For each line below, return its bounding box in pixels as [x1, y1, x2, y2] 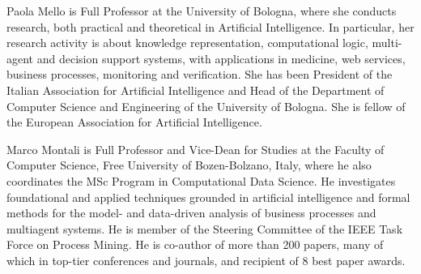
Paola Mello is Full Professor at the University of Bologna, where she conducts [6, 2, 397, 19]
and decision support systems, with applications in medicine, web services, [36, 49, 406, 66]
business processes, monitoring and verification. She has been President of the [6, 66, 393, 83]
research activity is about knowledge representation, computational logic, [6, 34, 368, 51]
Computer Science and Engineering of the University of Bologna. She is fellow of [6, 97, 406, 114]
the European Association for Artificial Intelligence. [6, 113, 262, 131]
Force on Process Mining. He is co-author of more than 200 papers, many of [6, 236, 384, 253]
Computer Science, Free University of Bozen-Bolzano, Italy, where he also [6, 156, 372, 173]
